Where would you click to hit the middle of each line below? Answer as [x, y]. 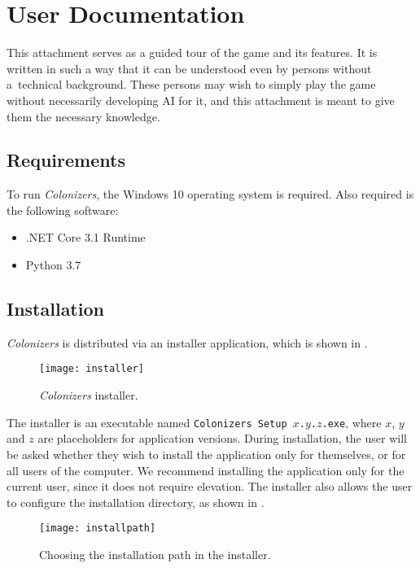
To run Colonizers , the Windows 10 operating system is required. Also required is [210, 194]
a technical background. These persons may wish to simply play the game [191, 84]
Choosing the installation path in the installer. [155, 554]
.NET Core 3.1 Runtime [85, 237]
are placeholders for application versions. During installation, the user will [222, 438]
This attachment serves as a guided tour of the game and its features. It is [192, 52]
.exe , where [352, 422]
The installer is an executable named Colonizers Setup [147, 422]
